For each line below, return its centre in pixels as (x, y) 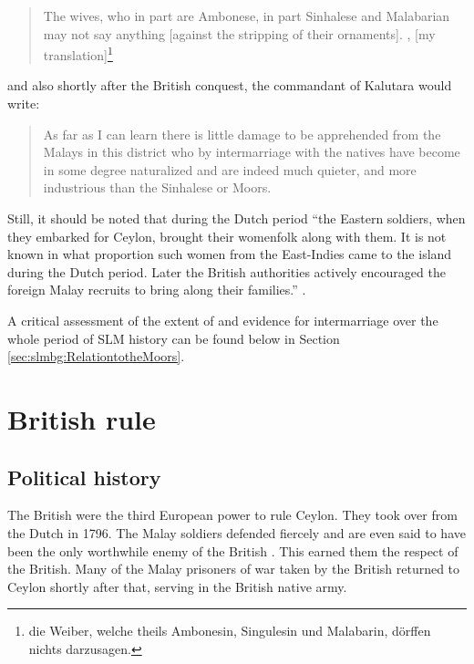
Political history (84, 477)
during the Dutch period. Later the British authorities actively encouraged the (227, 271)
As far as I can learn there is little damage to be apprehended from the (242, 134)
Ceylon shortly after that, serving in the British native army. (177, 586)
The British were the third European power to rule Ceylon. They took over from (232, 515)
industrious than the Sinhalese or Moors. (157, 187)
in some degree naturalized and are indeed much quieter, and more (230, 169)
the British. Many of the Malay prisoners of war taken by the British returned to (234, 569)
